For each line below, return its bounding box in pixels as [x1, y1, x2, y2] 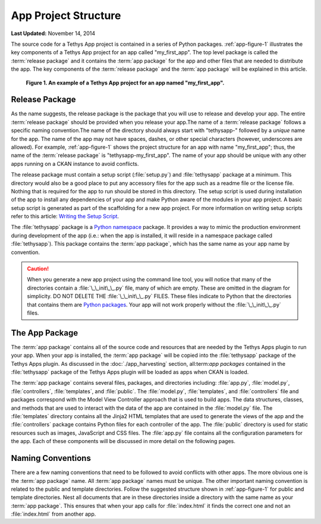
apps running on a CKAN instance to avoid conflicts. [11, 160, 139, 167]
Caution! [27, 265, 49, 272]
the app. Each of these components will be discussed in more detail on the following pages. [11, 438, 236, 445]
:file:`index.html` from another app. [11, 510, 96, 517]
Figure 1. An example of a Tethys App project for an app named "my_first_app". [26, 79, 225, 86]
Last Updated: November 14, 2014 [11, 30, 96, 37]
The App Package [11, 328, 78, 338]
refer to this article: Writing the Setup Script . [11, 213, 119, 220]
